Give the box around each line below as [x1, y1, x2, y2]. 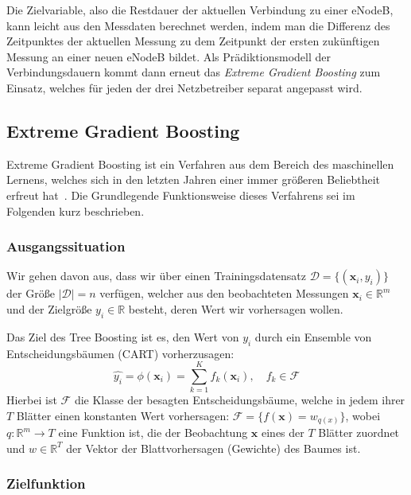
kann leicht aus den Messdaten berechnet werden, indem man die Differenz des [6, 17, 390, 33]
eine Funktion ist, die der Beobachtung [58, 424, 248, 441]
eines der [261, 424, 304, 441]
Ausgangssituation [6, 236, 126, 256]
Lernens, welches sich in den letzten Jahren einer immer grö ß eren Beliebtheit [6, 171, 380, 188]
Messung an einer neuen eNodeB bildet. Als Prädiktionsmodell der [6, 48, 332, 64]
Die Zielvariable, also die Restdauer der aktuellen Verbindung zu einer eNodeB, [6, 2, 394, 18]
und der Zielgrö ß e [6, 300, 92, 317]
